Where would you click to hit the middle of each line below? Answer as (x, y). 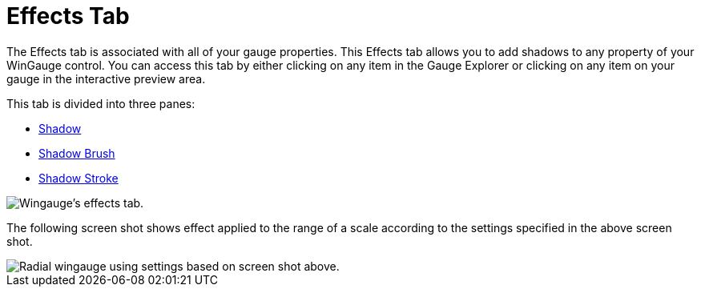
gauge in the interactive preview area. (106, 78)
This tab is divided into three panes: (101, 103)
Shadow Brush (77, 153)
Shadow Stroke (79, 178)
